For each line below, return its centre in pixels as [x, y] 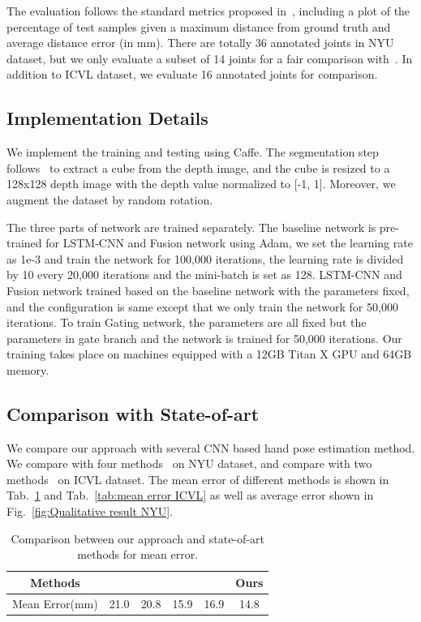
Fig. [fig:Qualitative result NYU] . [90, 511]
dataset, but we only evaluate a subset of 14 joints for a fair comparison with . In [210, 58]
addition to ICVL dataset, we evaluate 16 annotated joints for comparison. [192, 74]
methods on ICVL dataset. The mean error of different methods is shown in [198, 479]
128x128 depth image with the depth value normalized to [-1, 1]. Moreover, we [201, 184]
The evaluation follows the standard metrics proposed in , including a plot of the [208, 11]
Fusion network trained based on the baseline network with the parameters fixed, [208, 290]
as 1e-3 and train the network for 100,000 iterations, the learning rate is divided [205, 258]
